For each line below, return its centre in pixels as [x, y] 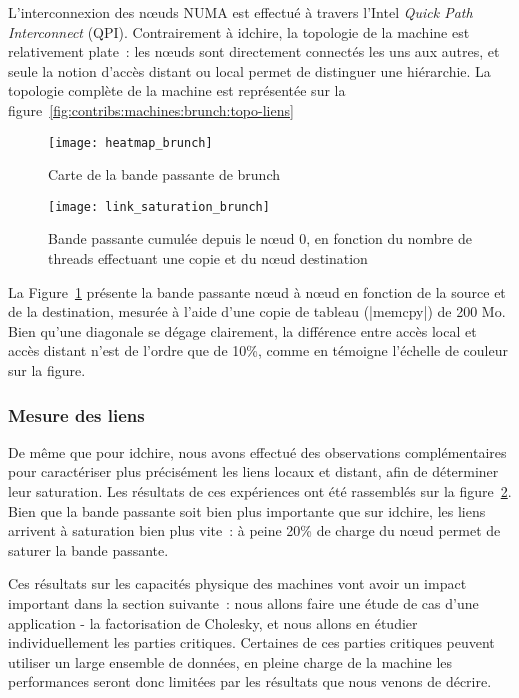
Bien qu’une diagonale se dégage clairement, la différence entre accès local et [242, 330]
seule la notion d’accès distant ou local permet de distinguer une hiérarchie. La [249, 70]
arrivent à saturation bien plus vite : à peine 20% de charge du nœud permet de [254, 530]
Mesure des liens [76, 414]
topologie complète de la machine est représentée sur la [177, 90]
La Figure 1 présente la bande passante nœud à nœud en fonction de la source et [257, 291]
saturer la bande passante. [88, 549]
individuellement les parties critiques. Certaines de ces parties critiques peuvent [251, 642]
